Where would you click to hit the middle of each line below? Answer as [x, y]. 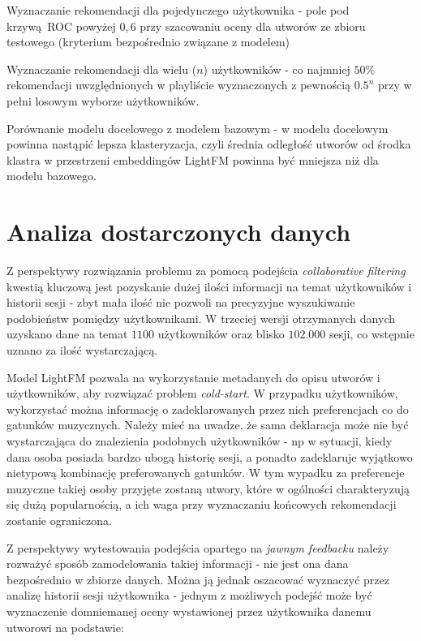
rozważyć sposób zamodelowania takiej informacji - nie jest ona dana [178, 564]
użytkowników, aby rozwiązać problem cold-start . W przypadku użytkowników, [202, 393]
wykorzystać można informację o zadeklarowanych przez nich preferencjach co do [208, 409]
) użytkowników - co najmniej [277, 69]
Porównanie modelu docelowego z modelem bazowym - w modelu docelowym [198, 128]
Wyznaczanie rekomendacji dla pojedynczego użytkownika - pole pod [178, 10]
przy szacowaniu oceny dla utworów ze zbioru [253, 26]
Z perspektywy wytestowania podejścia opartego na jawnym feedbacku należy [198, 547]
